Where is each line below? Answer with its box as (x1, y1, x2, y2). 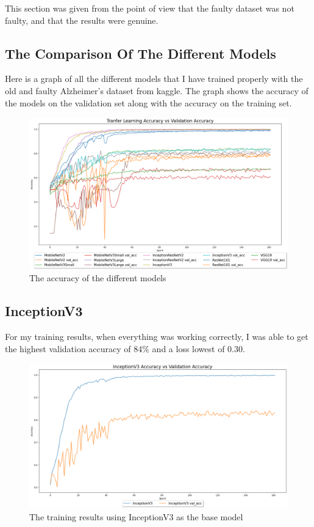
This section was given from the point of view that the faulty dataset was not (5, 2, 294, 14)
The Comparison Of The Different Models (5, 43, 276, 62)
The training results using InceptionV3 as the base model (29, 510, 243, 523)
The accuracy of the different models (29, 271, 166, 284)
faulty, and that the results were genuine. (5, 13, 159, 26)
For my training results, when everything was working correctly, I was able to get (5, 330, 309, 342)
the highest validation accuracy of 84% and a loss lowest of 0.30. (5, 342, 245, 355)
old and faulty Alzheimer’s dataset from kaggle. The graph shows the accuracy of (5, 84, 309, 97)
